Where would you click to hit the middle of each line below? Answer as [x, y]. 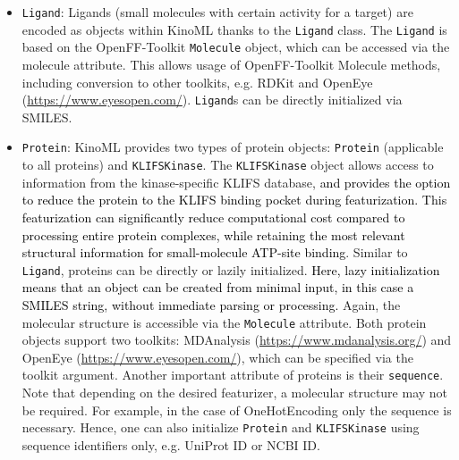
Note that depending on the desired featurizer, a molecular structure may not [235, 393]
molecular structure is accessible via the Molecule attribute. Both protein [224, 322]
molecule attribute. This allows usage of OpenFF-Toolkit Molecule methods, [231, 64]
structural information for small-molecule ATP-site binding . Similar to [215, 252]
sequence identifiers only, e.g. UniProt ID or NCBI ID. [171, 444]
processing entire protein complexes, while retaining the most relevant [213, 234]
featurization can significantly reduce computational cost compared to [213, 217]
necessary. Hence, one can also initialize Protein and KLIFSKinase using [221, 427]
